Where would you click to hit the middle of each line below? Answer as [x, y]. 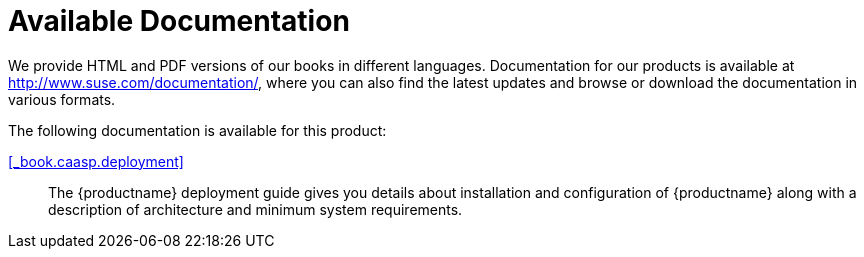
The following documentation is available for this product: [197, 130]
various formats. [62, 99]
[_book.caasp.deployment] [96, 161]
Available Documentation [179, 21]
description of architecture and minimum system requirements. [255, 209]
